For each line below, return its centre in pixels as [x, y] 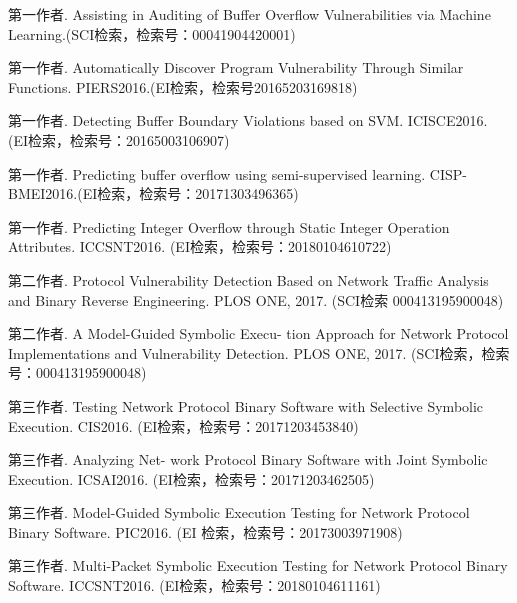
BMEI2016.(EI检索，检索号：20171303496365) [153, 193]
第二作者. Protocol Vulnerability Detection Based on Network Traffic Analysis [248, 279]
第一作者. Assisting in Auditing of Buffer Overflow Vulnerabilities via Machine [249, 14]
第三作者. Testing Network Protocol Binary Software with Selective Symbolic [246, 405]
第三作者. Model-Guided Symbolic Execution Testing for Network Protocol [239, 512]
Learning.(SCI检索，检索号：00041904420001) [152, 33]
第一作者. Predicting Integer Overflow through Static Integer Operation [229, 226]
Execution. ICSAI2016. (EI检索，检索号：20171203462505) [191, 478]
